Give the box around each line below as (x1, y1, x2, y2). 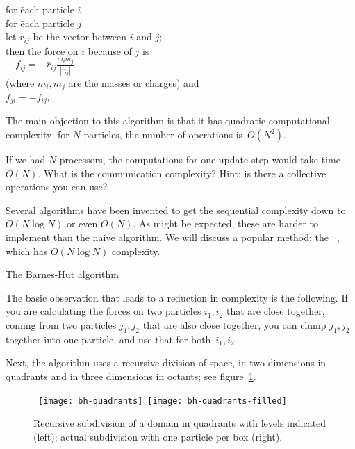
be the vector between (33, 29, 126, 44)
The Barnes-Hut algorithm (6, 267, 119, 281)
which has (6, 243, 48, 258)
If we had (6, 152, 46, 166)
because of (88, 43, 132, 58)
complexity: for (6, 127, 69, 141)
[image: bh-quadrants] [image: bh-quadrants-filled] (38, 395, 287, 406)
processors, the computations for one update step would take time (59, 152, 340, 166)
